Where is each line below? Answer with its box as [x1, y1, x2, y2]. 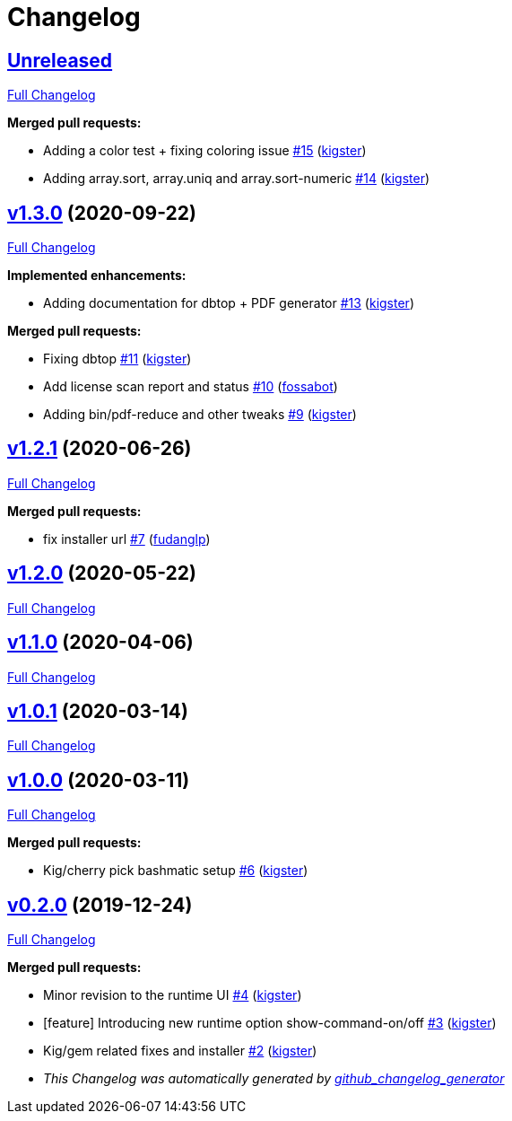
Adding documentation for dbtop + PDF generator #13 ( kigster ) [43, 295, 414, 311]
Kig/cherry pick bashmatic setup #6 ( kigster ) [43, 863, 308, 879]
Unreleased [7, 48, 113, 72]
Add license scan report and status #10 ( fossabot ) [43, 379, 338, 395]
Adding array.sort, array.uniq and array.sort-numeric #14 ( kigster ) [43, 171, 430, 187]
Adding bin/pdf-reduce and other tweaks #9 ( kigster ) [43, 407, 357, 423]
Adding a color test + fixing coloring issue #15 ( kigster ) [43, 143, 367, 159]
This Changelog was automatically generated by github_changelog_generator [43, 1071, 505, 1087]
